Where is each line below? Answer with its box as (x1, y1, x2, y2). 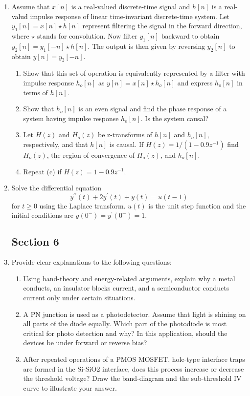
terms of (23, 87, 48, 97)
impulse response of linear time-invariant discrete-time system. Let (30, 11, 230, 21)
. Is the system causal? (140, 113, 209, 123)
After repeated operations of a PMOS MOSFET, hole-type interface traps (23, 354, 245, 364)
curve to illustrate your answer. (23, 382, 117, 393)
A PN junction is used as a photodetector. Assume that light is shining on (23, 309, 246, 319)
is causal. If (110, 139, 144, 149)
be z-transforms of (98, 129, 153, 140)
